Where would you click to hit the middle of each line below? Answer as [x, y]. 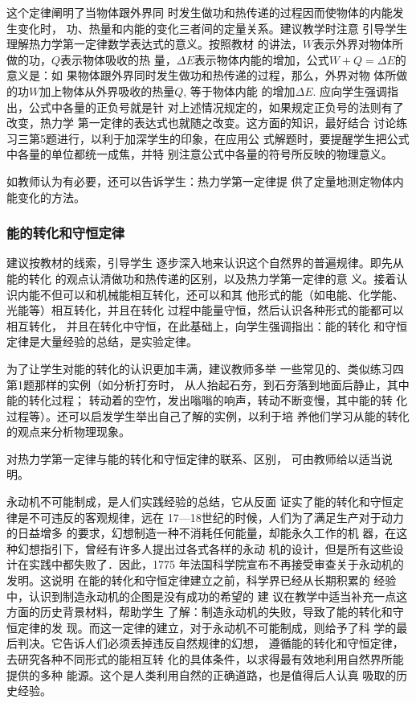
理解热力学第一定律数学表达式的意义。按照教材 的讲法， [155, 44]
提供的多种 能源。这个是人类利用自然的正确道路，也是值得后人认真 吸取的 [202, 674]
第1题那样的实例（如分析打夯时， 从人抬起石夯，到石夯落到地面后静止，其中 [208, 384]
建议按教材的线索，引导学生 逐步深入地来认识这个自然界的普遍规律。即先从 [205, 263]
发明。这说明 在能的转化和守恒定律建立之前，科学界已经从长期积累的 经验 [202, 580]
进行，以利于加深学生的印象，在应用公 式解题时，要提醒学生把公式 [233, 138]
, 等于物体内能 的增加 [239, 90]
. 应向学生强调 [350, 90]
